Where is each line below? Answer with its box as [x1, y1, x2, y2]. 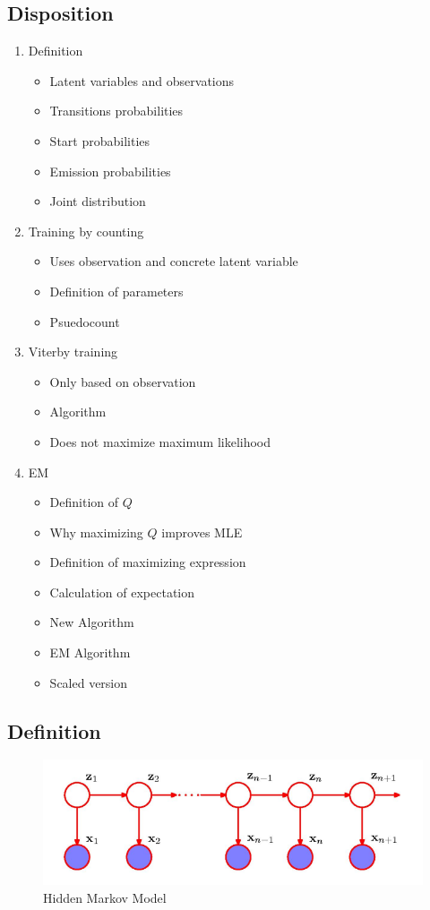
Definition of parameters [49, 281, 184, 300]
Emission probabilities [49, 161, 171, 180]
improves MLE [161, 522, 243, 541]
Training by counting [28, 221, 144, 240]
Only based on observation [49, 372, 196, 391]
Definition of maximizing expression [49, 553, 246, 571]
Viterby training [28, 342, 118, 361]
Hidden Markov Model [43, 888, 167, 906]
